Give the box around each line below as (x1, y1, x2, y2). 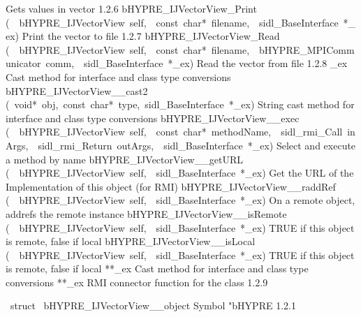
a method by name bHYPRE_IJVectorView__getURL (6, 152, 243, 166)
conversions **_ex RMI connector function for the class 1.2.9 (6, 274, 268, 289)
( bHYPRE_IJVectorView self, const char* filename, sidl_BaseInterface (6, 15, 339, 29)
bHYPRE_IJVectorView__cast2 (6, 83, 148, 98)
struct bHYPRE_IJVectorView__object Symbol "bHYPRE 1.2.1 (10, 298, 296, 313)
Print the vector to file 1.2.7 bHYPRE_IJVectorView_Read (22, 29, 280, 43)
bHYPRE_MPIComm (259, 42, 355, 57)
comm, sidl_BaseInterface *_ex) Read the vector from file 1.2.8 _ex (45, 56, 348, 71)
